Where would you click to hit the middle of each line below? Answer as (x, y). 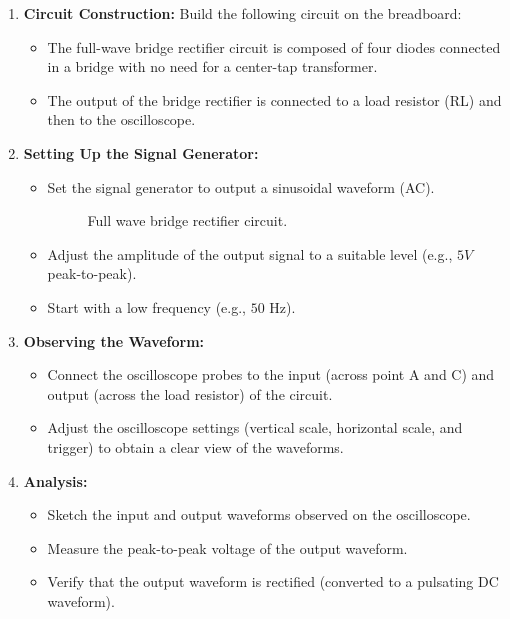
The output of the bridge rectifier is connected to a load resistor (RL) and (274, 99)
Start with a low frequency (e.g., (147, 306)
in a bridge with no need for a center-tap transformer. (212, 66)
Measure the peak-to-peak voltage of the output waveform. (227, 547)
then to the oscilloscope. (121, 119)
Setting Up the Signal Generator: (141, 152)
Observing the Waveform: (114, 340)
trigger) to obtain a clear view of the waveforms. (195, 446)
